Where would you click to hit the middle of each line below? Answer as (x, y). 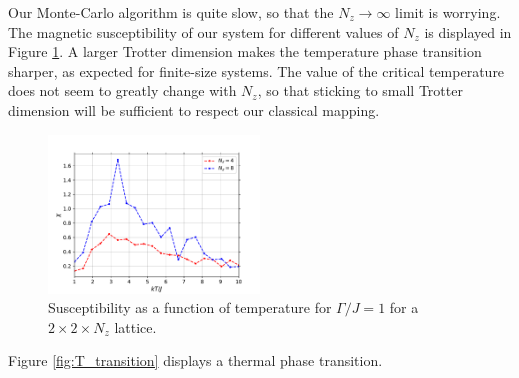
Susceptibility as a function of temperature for (190, 307)
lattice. (135, 326)
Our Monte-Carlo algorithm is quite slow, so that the (171, 12)
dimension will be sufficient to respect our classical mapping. (194, 109)
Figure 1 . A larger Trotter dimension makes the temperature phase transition (245, 51)
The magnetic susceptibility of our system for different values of (203, 31)
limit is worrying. (448, 12)
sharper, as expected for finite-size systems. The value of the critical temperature (256, 70)
